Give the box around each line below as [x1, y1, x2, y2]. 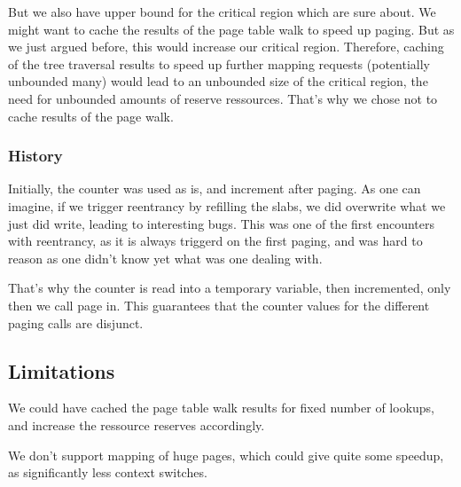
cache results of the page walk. [8, 106, 174, 125]
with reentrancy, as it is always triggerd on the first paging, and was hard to [8, 232, 423, 250]
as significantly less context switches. [8, 463, 207, 482]
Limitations [8, 357, 115, 384]
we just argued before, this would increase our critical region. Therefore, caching [8, 37, 444, 56]
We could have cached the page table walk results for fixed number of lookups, [8, 398, 435, 417]
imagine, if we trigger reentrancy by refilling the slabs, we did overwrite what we [8, 196, 446, 215]
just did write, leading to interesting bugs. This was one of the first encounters [8, 214, 434, 232]
